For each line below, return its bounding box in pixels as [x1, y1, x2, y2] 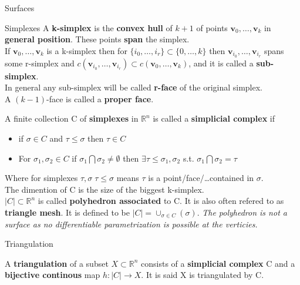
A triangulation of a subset [5, 257, 109, 269]
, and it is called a [188, 56, 254, 69]
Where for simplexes [5, 172, 78, 184]
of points [196, 21, 228, 33]
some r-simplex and [5, 56, 75, 69]
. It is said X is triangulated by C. [141, 269, 264, 281]
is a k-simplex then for [46, 44, 127, 56]
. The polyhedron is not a [197, 206, 287, 218]
